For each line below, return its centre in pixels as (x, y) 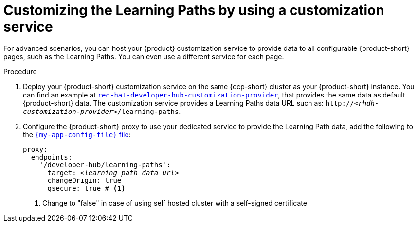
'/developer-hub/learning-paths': (105, 165)
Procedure (20, 71)
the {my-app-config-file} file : (77, 134)
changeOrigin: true (84, 180)
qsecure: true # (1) (86, 188)
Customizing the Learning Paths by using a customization (194, 10)
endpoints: (52, 157)
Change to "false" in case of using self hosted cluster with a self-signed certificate (175, 203)
